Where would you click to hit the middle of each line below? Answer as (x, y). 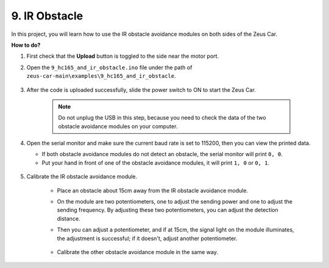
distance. (69, 218)
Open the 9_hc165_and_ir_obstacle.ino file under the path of (109, 67)
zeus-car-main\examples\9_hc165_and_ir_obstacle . (101, 76)
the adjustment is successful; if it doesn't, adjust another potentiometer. (147, 238)
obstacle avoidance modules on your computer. (118, 126)
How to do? (26, 45)
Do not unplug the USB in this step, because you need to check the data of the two (162, 118)
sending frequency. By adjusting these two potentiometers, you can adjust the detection (168, 210)
